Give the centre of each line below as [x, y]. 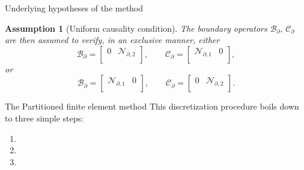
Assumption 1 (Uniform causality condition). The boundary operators [136, 28]
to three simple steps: [44, 118]
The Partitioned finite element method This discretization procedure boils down [152, 106]
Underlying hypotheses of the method [74, 8]
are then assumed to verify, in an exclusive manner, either [112, 40]
